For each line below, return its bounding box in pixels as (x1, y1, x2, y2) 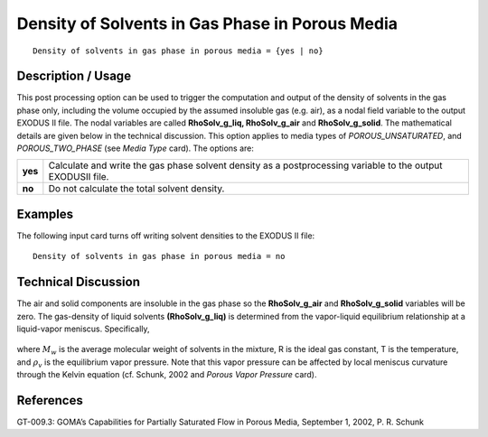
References (16, 393, 83, 408)
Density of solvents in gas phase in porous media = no (33, 251, 286, 262)
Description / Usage (16, 69, 131, 84)
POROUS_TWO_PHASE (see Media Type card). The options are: (16, 143, 255, 153)
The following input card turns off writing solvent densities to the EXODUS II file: (16, 230, 315, 241)
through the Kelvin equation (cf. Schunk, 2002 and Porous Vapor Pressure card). (16, 369, 317, 380)
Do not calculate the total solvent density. (48, 182, 225, 195)
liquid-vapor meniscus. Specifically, (16, 323, 150, 334)
